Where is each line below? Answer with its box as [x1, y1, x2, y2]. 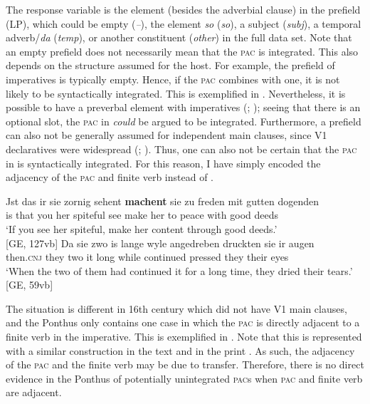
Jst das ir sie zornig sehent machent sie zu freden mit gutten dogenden [6, 193, 319, 208]
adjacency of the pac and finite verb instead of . [6, 170, 213, 185]
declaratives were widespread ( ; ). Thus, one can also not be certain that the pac [6, 141, 357, 156]
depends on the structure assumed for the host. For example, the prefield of [6, 58, 335, 73]
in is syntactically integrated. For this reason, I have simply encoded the [6, 155, 321, 170]
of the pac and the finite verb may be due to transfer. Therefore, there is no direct [6, 357, 364, 372]
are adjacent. [6, 385, 62, 400]
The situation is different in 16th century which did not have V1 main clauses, [6, 301, 347, 316]
